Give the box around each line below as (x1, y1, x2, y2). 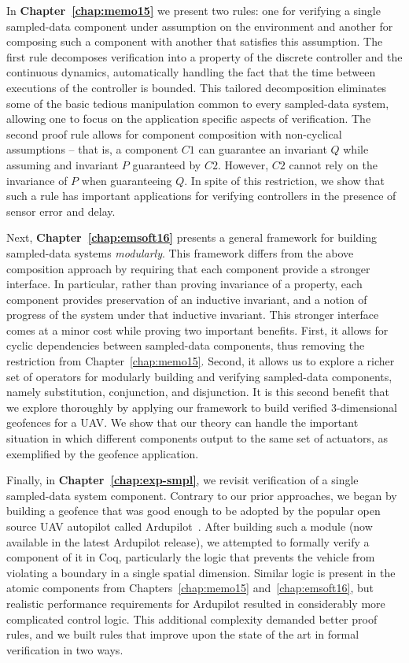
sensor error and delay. (6, 202, 116, 219)
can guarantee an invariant (198, 141, 327, 157)
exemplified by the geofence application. (6, 445, 199, 461)
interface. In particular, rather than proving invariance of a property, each (6, 276, 363, 292)
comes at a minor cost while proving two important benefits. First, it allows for (6, 321, 389, 338)
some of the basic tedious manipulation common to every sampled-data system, (6, 94, 389, 111)
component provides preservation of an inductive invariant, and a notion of (6, 291, 367, 307)
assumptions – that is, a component (6, 141, 179, 157)
